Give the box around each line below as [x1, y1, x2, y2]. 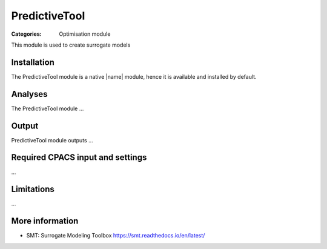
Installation [11, 57, 54, 67]
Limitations [11, 184, 54, 194]
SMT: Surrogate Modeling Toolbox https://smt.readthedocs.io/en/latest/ [26, 232, 205, 239]
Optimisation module [59, 30, 111, 38]
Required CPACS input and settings [11, 152, 147, 163]
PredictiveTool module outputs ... [11, 136, 93, 144]
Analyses [11, 88, 48, 99]
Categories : [11, 30, 42, 38]
